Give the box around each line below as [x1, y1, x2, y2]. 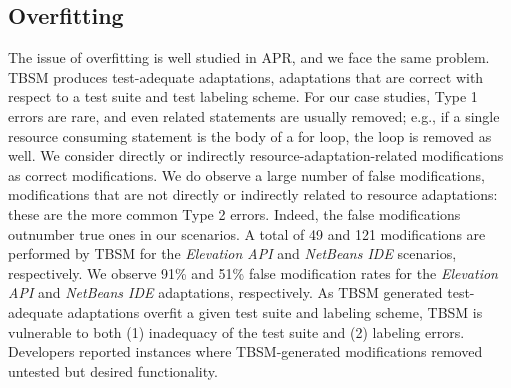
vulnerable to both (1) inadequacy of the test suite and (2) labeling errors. [8, 321, 465, 342]
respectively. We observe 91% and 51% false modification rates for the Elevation [8, 262, 498, 283]
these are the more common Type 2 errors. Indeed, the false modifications [8, 203, 461, 224]
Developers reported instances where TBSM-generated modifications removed [8, 341, 483, 362]
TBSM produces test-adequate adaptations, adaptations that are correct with [8, 66, 484, 87]
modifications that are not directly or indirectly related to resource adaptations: [8, 184, 498, 205]
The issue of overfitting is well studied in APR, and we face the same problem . [8, 47, 490, 68]
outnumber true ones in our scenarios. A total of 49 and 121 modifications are [8, 223, 486, 244]
